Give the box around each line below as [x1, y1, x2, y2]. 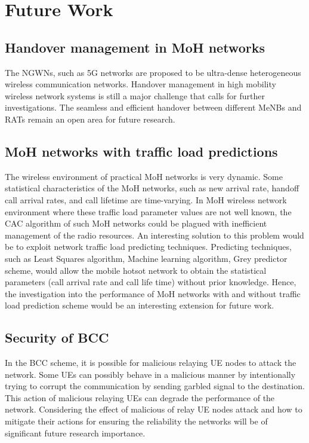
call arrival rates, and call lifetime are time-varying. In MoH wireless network [5, 193, 287, 206]
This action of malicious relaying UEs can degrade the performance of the [5, 391, 275, 404]
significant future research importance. [5, 426, 146, 439]
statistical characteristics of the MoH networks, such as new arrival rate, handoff [5, 182, 299, 194]
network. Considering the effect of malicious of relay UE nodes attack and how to [5, 403, 302, 415]
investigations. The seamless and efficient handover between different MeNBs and [5, 101, 302, 114]
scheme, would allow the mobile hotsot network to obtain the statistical [5, 264, 267, 276]
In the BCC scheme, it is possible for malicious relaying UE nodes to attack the [5, 356, 296, 369]
